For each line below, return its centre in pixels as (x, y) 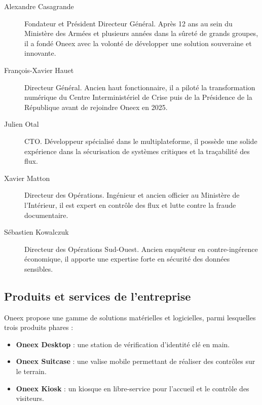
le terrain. (31, 371)
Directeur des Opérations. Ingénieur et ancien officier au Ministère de (132, 195)
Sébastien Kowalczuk (36, 232)
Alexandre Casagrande (39, 6)
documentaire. (46, 215)
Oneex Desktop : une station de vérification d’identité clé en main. (123, 344)
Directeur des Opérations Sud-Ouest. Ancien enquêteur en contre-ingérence (141, 249)
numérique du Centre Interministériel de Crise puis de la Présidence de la (138, 97)
